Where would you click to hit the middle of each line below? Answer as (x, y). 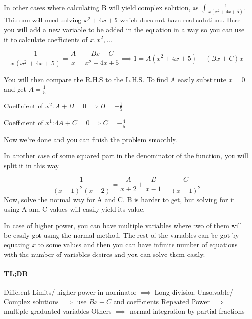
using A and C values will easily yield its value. (75, 209)
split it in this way (31, 165)
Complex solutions (31, 301)
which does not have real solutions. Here (180, 20)
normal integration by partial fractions (187, 311)
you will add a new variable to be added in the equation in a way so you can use (124, 29)
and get (15, 89)
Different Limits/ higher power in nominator (70, 292)
